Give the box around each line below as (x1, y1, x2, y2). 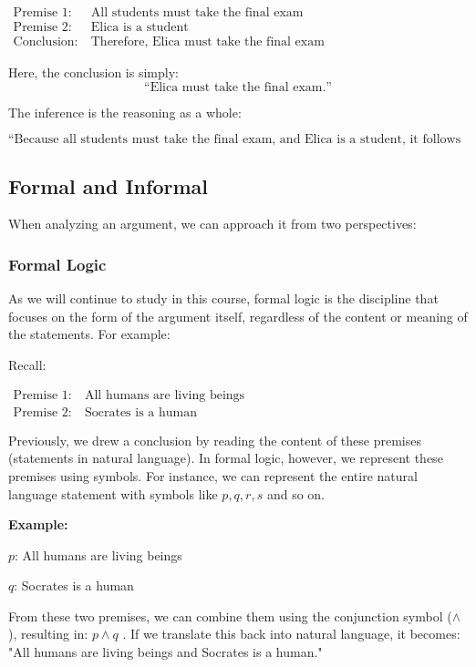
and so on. (266, 484, 325, 503)
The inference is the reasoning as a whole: (8, 102, 242, 121)
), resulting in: (8, 624, 88, 643)
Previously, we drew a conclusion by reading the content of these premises (8, 430, 421, 449)
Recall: (8, 355, 47, 375)
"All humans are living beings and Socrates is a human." (8, 642, 323, 662)
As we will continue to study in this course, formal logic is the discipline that (8, 289, 439, 308)
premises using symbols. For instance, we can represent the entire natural (8, 466, 418, 485)
